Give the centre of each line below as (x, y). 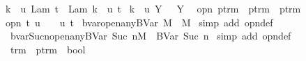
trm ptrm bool (48, 49)
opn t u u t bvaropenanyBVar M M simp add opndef (139, 22)
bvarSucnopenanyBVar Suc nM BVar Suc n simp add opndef (151, 36)
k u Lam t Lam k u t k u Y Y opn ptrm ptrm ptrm (153, 8)
